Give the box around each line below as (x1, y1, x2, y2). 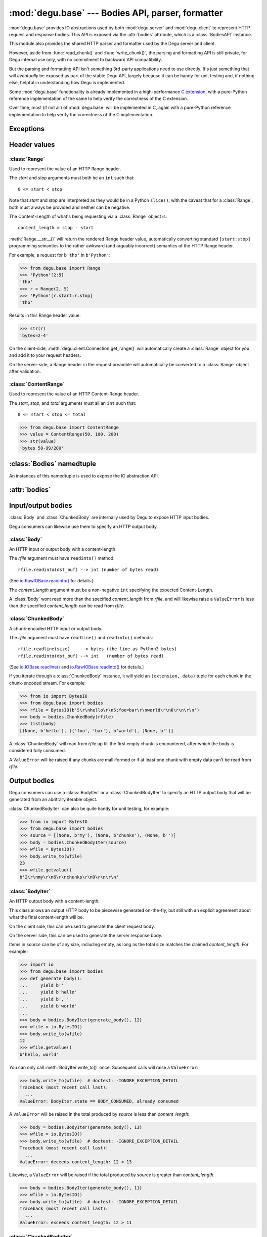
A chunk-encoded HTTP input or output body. (9, 625, 103, 631)
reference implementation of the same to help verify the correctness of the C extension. (9, 95, 188, 101)
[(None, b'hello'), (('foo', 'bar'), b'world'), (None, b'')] (19, 728, 174, 733)
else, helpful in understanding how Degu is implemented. (9, 80, 126, 86)
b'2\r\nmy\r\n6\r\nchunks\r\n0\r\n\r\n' (19, 874, 119, 880)
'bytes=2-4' (19, 333, 49, 338)
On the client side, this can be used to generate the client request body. (9, 923, 155, 929)
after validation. (9, 368, 41, 374)
